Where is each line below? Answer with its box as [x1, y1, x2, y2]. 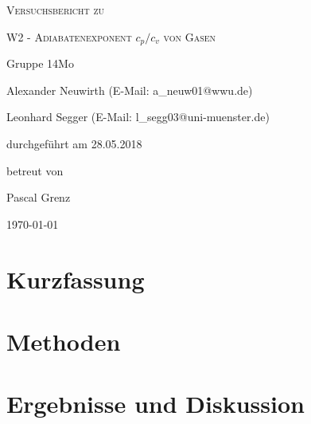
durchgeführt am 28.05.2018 [6, 135, 142, 151]
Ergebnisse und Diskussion [6, 387, 305, 420]
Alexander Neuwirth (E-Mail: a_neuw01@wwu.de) [6, 81, 253, 98]
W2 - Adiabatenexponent [6, 28, 132, 45]
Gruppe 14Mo [6, 55, 74, 72]
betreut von [6, 162, 64, 179]
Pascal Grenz [6, 189, 71, 206]
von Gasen [163, 28, 216, 45]
